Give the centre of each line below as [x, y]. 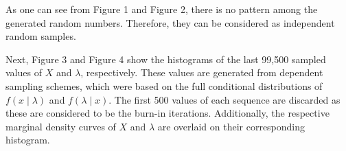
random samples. [41, 36]
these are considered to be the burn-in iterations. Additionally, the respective [168, 113]
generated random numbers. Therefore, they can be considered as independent [170, 22]
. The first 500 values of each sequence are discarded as [224, 99]
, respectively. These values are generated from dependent [202, 72]
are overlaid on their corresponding [231, 126]
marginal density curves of [61, 126]
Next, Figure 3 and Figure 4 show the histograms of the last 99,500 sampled [166, 59]
